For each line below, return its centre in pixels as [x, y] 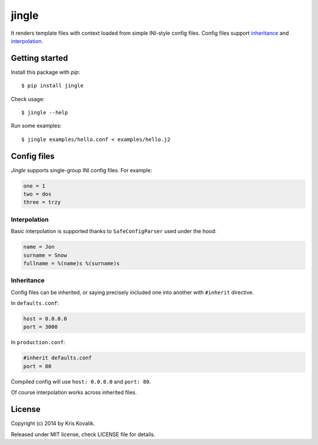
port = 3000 [41, 327]
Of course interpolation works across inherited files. [74, 392]
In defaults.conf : [35, 303]
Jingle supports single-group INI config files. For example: [82, 170]
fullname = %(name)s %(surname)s [72, 263]
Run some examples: [36, 126]
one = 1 [34, 186]
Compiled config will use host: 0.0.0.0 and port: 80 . [81, 381]
